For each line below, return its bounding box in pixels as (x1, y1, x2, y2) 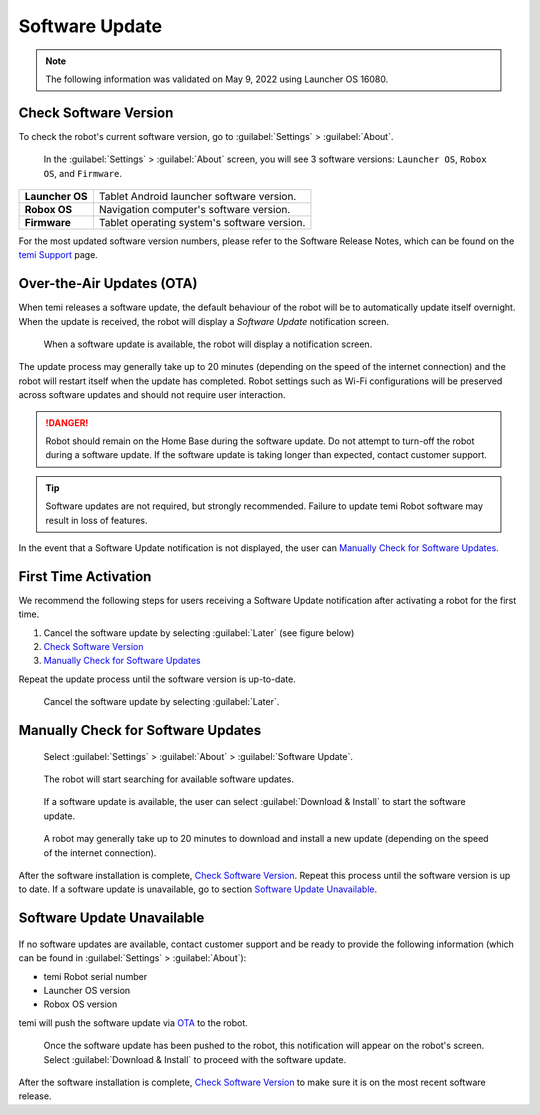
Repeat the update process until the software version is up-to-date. (18, 673, 297, 685)
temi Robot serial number (43, 970, 148, 982)
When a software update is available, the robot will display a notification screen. (43, 338, 373, 350)
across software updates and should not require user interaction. (18, 389, 286, 401)
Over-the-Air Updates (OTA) (18, 275, 198, 292)
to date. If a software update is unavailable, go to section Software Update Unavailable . (18, 883, 378, 895)
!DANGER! (45, 416, 89, 429)
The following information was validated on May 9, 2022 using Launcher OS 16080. (45, 73, 389, 85)
